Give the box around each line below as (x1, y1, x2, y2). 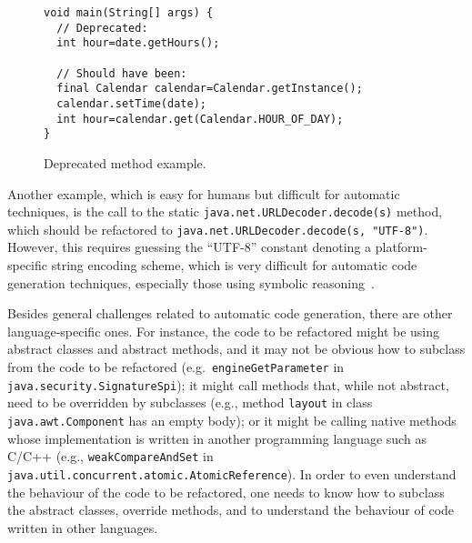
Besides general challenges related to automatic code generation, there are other (7, 304, 453, 323)
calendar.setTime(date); (56, 96, 206, 110)
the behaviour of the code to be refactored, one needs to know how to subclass (7, 482, 445, 501)
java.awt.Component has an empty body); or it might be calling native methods (7, 410, 457, 429)
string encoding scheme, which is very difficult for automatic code (51, 256, 417, 274)
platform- (375, 237, 427, 256)
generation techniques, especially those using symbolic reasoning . (7, 273, 375, 292)
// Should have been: (56, 66, 187, 80)
